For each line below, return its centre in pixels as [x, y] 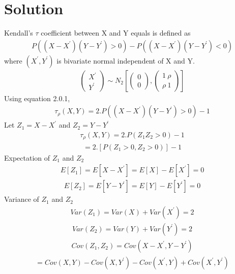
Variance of [22, 199]
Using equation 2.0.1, [37, 98]
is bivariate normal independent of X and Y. [126, 60]
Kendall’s [19, 33]
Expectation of [27, 157]
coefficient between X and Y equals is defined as [116, 33]
